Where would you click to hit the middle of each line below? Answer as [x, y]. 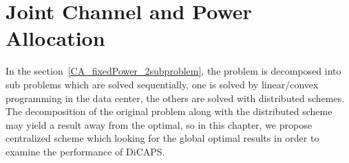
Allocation [55, 38]
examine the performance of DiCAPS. [85, 151]
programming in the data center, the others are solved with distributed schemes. [175, 98]
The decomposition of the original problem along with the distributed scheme [169, 111]
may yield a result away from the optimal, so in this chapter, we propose [159, 124]
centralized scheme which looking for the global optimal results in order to [162, 138]
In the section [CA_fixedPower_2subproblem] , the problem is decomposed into [173, 71]
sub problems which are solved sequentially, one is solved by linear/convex [162, 84]
